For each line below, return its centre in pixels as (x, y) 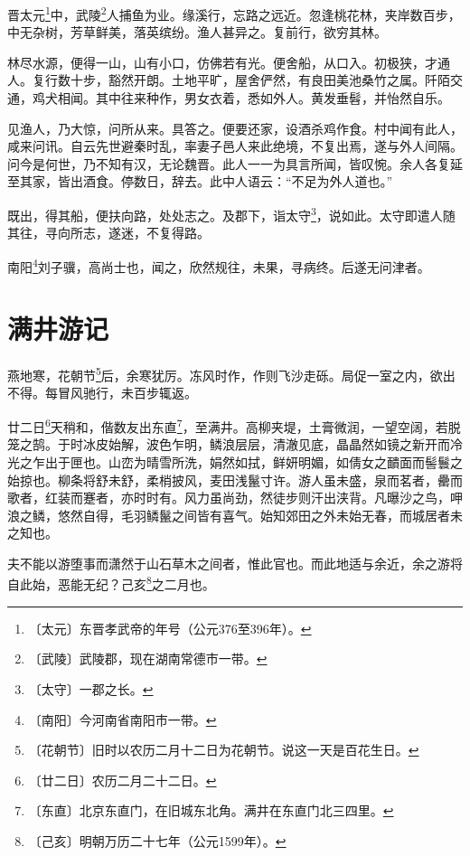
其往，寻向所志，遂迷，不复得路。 (108, 233)
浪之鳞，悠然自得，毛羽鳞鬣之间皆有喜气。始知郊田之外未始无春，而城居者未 (235, 515)
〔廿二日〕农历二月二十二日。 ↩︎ (122, 780)
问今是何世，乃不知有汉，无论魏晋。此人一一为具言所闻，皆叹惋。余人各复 (229, 163)
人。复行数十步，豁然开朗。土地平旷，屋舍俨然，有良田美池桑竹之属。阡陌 (229, 80)
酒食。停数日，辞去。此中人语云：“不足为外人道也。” (238, 181)
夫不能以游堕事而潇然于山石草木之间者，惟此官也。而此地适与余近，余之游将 (235, 563)
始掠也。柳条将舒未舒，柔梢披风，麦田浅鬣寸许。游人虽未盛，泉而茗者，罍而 (235, 480)
